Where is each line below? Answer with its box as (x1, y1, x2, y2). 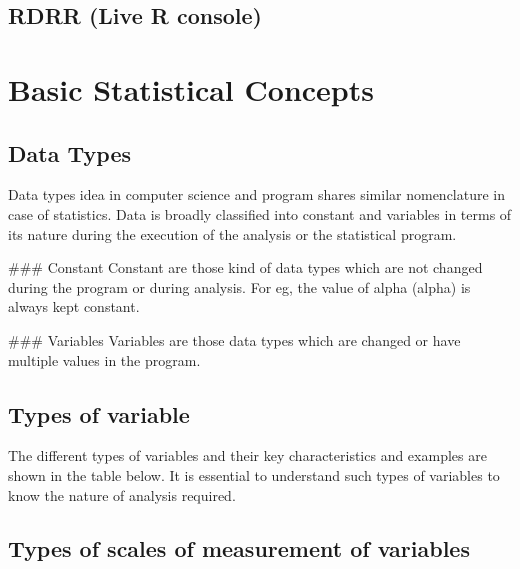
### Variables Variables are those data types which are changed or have (8, 329, 461, 350)
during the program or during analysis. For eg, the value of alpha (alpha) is (8, 276, 471, 297)
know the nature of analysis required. (8, 484, 236, 505)
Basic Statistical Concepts (8, 68, 374, 109)
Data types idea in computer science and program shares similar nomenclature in (8, 184, 506, 205)
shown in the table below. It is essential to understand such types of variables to (8, 464, 500, 485)
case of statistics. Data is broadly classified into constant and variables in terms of (8, 203, 512, 224)
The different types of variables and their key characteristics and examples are (8, 445, 487, 466)
